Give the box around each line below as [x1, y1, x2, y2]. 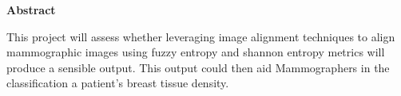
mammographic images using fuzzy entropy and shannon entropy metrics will [6, 44, 385, 60]
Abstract [6, 2, 56, 17]
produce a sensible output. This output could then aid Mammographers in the [6, 59, 390, 75]
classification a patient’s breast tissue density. [6, 75, 229, 91]
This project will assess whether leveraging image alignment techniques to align [6, 28, 395, 44]
